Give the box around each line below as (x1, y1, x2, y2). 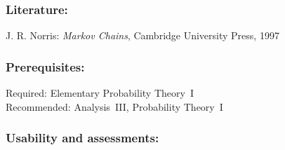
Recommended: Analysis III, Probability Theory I (6, 99, 223, 114)
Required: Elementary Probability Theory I (6, 86, 194, 100)
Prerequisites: (6, 57, 85, 75)
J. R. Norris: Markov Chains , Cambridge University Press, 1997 (6, 28, 279, 43)
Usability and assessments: (6, 129, 159, 146)
